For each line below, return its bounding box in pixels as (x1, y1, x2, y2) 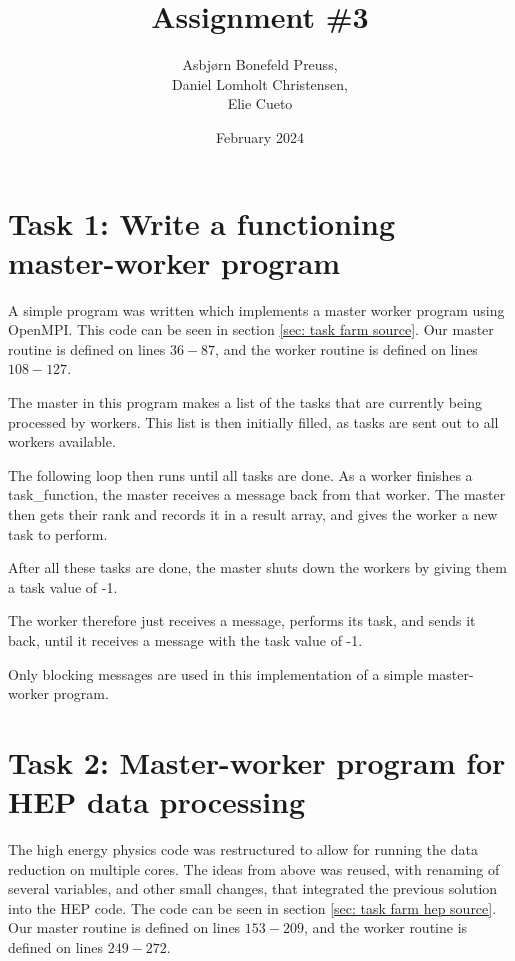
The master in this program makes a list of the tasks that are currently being (8, 392, 482, 412)
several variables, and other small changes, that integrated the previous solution (8, 878, 498, 899)
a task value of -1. (8, 576, 118, 597)
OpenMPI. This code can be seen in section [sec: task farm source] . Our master (8, 319, 494, 340)
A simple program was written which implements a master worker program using (8, 299, 505, 320)
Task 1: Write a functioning (8, 202, 396, 243)
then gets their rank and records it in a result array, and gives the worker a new (8, 503, 498, 524)
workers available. (8, 431, 116, 452)
